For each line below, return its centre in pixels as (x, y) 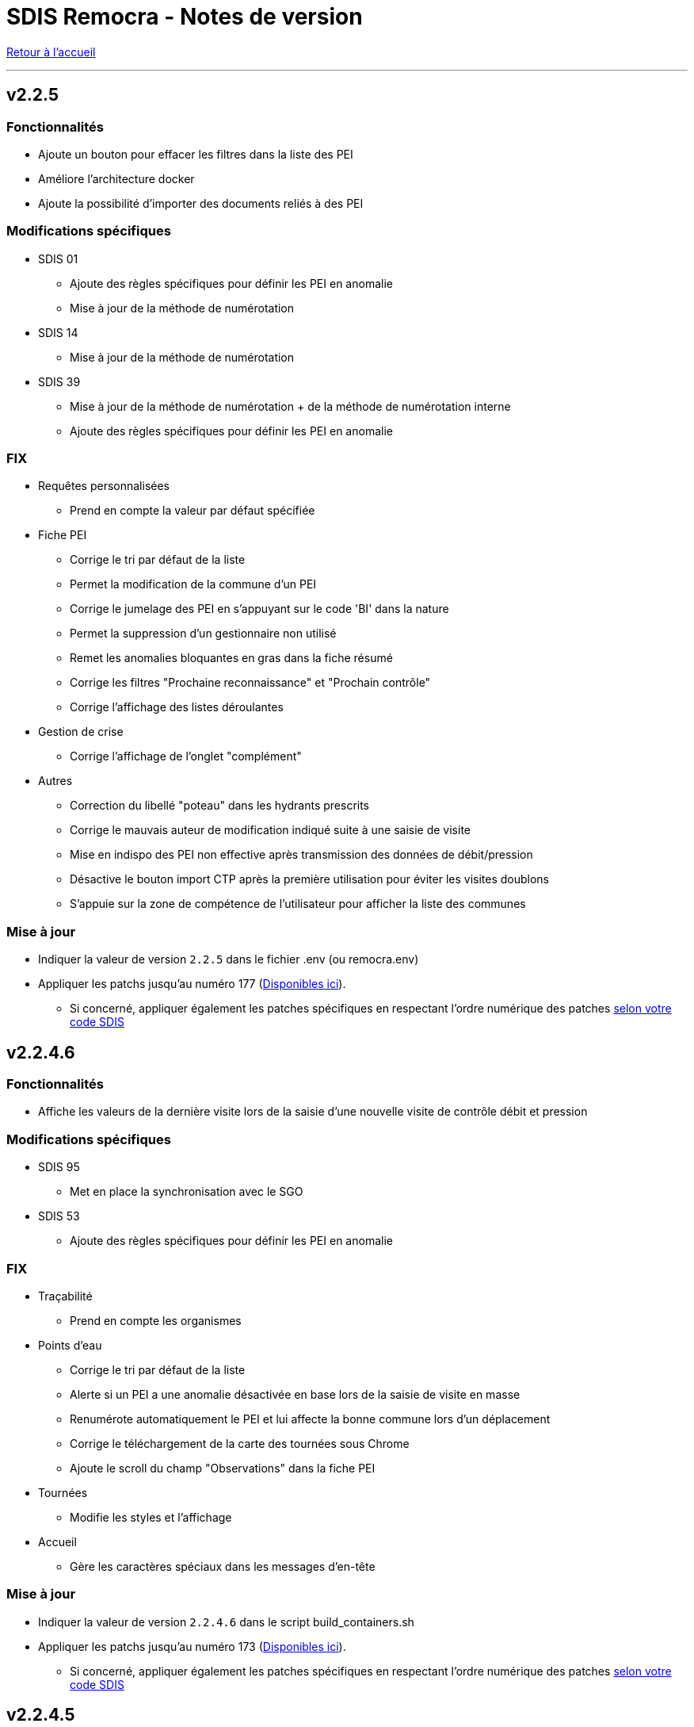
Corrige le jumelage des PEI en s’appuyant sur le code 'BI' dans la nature (259, 609)
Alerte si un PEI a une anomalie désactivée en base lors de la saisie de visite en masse (295, 1394)
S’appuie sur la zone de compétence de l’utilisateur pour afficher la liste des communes (298, 904)
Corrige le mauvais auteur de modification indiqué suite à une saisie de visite (270, 830)
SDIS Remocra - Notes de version (185, 17)
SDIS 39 (59, 381)
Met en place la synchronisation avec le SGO (187, 1192)
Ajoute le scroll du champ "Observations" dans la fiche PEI (223, 1468)
